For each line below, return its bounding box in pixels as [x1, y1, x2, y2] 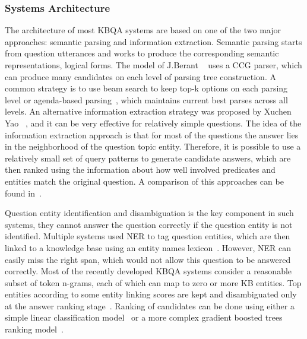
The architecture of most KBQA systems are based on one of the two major [5, 24, 281, 36]
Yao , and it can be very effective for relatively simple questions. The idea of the [5, 116, 302, 129]
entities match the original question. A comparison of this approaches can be [5, 175, 284, 187]
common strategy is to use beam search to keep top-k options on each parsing [5, 82, 288, 94]
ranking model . [5, 323, 64, 335]
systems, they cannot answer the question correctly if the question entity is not [5, 218, 293, 230]
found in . [5, 186, 42, 199]
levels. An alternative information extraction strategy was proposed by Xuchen [5, 105, 292, 118]
